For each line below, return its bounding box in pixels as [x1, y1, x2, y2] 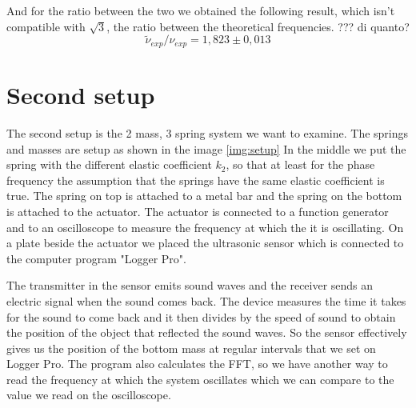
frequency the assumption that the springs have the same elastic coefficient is [6, 171, 385, 188]
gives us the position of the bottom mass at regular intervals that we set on [6, 339, 376, 356]
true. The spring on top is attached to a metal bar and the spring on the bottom [6, 187, 402, 204]
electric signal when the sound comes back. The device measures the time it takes [6, 292, 406, 309]
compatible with [6, 18, 86, 34]
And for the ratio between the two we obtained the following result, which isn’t [6, 2, 395, 18]
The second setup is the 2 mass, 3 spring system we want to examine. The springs [6, 124, 409, 141]
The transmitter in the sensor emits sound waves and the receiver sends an [6, 277, 374, 294]
